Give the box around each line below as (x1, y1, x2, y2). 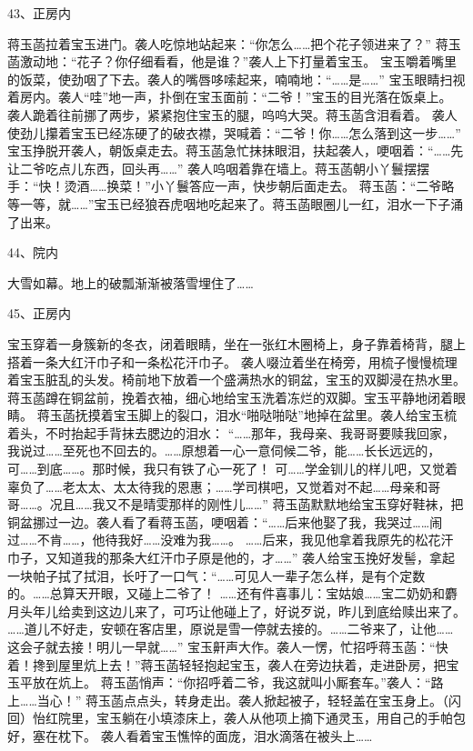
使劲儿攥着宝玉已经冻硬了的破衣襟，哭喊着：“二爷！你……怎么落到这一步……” (7, 123, 461, 142)
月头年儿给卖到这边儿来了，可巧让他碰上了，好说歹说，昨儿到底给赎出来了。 (7, 601, 466, 620)
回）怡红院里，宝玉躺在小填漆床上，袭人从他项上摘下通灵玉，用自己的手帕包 (7, 708, 466, 727)
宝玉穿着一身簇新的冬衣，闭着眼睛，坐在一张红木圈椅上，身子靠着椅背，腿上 (7, 334, 466, 353)
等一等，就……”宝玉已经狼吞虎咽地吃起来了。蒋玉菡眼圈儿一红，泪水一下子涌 (7, 194, 464, 213)
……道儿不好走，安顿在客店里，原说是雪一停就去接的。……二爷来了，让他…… (7, 619, 454, 638)
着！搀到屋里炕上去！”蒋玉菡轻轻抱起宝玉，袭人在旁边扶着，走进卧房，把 (7, 655, 447, 674)
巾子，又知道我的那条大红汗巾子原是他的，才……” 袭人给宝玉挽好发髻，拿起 (7, 548, 456, 567)
